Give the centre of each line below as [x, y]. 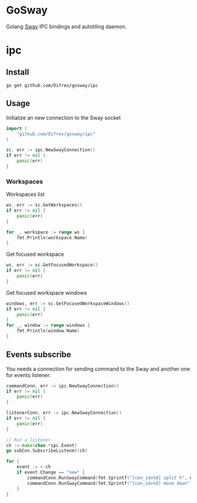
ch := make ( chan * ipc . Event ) [42, 445]
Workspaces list [26, 194]
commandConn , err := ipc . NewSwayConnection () [62, 386]
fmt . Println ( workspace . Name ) [52, 238]
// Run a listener [28, 440]
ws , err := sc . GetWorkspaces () [44, 205]
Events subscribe [39, 354]
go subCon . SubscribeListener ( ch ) [47, 451]
